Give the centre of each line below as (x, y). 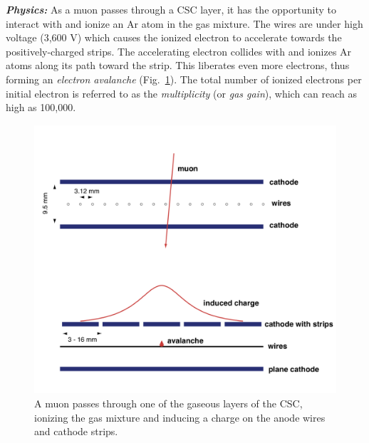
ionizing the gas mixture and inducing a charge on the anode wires (180, 417)
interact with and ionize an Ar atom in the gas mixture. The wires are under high (184, 23)
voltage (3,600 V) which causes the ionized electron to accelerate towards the (174, 37)
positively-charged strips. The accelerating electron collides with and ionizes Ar (179, 51)
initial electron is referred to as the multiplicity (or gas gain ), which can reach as (181, 93)
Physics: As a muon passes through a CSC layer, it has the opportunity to (171, 9)
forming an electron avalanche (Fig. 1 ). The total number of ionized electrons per (184, 79)
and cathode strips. (76, 431)
